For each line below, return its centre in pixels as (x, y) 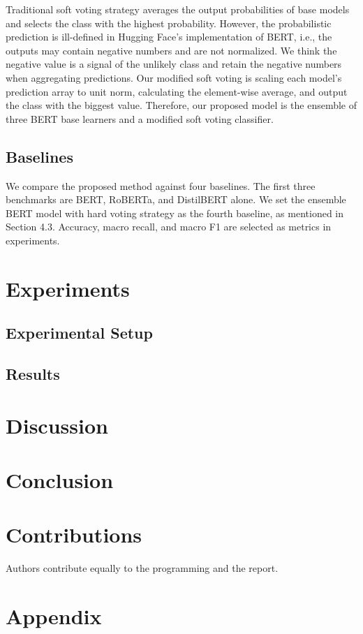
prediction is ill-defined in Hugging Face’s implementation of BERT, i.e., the (169, 37)
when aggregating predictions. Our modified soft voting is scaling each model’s (174, 77)
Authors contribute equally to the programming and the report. (142, 568)
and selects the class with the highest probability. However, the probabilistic (169, 23)
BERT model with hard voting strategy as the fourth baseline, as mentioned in (175, 213)
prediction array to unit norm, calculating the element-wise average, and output (177, 91)
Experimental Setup (79, 333)
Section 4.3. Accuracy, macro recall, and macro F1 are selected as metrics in (169, 227)
